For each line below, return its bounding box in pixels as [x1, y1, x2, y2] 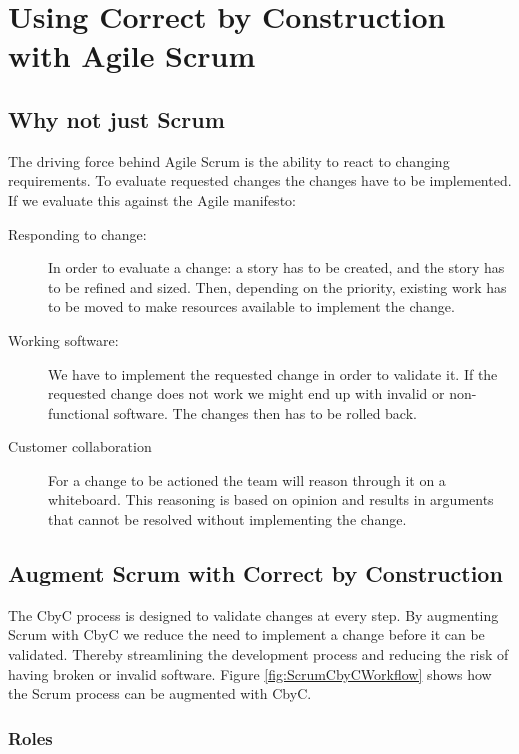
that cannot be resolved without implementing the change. [48, 509, 407, 530]
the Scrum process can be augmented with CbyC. [8, 683, 312, 704]
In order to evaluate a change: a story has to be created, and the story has [48, 257, 505, 278]
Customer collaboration [8, 436, 152, 457]
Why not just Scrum [8, 103, 225, 134]
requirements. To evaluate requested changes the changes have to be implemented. [8, 170, 512, 191]
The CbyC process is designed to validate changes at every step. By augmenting [8, 604, 499, 625]
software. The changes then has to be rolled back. [113, 402, 417, 423]
